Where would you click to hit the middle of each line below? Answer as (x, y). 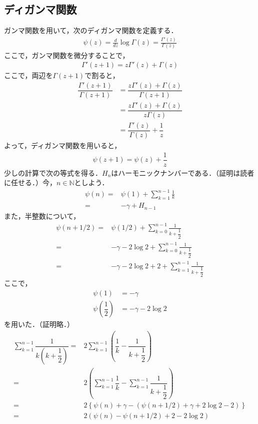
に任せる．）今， (30, 182)
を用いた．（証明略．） (39, 324)
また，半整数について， (42, 216)
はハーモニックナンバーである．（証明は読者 (183, 172)
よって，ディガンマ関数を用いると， (63, 145)
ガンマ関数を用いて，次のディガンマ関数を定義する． (91, 30)
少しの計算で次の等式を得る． (53, 172)
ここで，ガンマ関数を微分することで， (67, 55)
